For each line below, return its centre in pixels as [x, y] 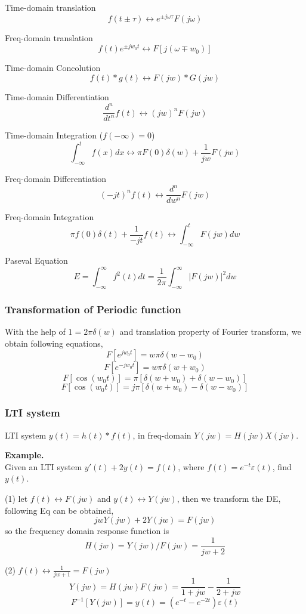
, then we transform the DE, [229, 498]
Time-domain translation [50, 7]
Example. [24, 455]
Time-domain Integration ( [54, 135]
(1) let [16, 498]
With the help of [35, 331]
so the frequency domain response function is [87, 531]
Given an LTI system [44, 466]
